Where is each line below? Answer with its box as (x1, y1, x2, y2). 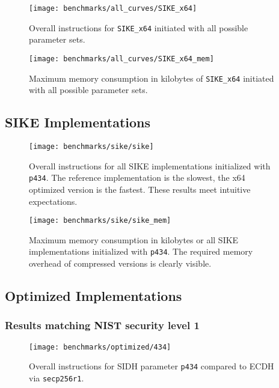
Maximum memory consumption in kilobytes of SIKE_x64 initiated (29, 71, 274, 84)
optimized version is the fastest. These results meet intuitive (29, 183, 251, 195)
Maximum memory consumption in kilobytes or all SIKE (29, 233, 239, 246)
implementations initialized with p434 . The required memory (29, 245, 253, 258)
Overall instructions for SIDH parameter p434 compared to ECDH (29, 360, 274, 372)
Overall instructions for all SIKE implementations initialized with (29, 159, 271, 172)
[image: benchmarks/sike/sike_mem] (29, 216, 171, 225)
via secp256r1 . (29, 371, 84, 384)
